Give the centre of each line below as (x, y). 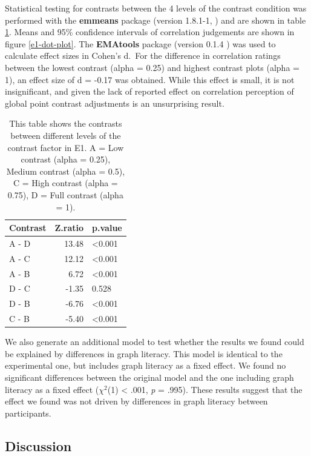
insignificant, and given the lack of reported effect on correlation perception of (149, 91)
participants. (28, 413)
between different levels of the (66, 135)
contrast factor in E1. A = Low (66, 147)
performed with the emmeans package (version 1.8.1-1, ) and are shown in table (155, 20)
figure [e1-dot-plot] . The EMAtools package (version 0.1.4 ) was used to (140, 43)
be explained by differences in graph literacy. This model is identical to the (144, 353)
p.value (107, 228)
